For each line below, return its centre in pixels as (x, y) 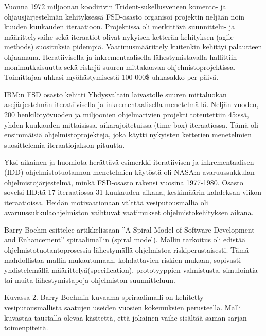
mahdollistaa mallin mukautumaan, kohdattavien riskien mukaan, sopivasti (123, 260)
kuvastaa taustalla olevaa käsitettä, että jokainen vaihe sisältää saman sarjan (126, 317)
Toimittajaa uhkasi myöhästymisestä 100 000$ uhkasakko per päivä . (111, 77)
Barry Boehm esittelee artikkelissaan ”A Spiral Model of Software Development (129, 229)
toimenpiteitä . (26, 328)
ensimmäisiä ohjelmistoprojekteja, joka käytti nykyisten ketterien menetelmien (128, 135)
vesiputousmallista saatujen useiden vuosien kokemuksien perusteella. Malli (123, 307)
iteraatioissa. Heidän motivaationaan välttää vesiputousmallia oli (106, 202)
